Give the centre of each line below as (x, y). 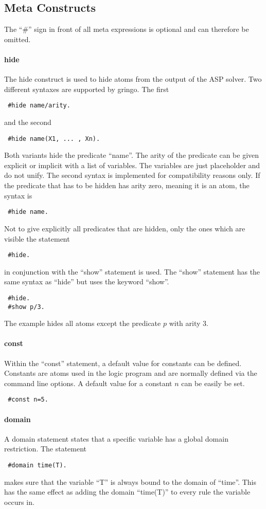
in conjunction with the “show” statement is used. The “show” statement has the (132, 271)
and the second (28, 122)
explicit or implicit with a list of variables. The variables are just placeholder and (132, 165)
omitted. (17, 39)
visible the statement (37, 238)
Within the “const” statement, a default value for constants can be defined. (123, 363)
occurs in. (19, 502)
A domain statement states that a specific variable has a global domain (116, 438)
